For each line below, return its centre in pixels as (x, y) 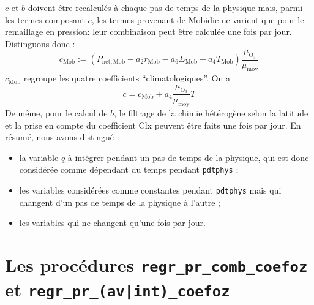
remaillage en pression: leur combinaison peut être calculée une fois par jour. (148, 32)
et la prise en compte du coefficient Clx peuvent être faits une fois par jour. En (153, 125)
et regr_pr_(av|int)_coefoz (118, 289)
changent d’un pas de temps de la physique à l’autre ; (120, 202)
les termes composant (45, 19)
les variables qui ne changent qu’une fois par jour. (112, 223)
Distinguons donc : (40, 43)
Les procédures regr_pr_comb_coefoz (156, 265)
